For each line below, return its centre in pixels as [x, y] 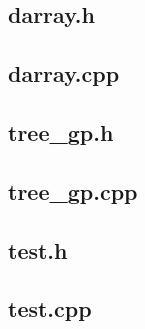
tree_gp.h [61, 131]
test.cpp [50, 308]
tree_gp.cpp [73, 190]
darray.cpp [64, 73]
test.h [38, 249]
